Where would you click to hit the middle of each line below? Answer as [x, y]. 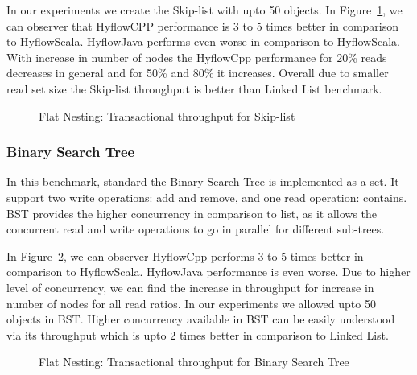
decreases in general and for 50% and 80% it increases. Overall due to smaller [198, 73]
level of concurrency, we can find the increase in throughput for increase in [190, 287]
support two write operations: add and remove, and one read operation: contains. [207, 197]
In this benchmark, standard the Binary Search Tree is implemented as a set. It [203, 181]
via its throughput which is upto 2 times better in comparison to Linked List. [198, 334]
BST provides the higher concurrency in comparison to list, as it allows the [192, 213]
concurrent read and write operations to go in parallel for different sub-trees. [196, 229]
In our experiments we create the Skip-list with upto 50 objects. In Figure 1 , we [204, 10]
